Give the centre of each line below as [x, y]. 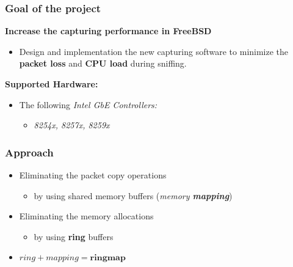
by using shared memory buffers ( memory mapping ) [133, 195]
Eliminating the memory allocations [86, 216]
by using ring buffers [74, 236]
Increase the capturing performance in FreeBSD [108, 31]
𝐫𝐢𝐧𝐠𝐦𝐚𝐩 [108, 258]
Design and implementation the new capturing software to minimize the [154, 51]
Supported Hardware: [52, 84]
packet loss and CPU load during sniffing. [103, 63]
